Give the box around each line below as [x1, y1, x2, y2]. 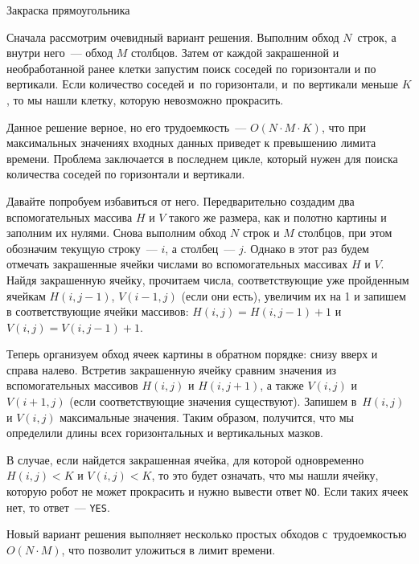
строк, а [357, 28, 396, 45]
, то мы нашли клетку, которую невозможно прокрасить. [6, 91, 284, 108]
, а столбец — [165, 239, 236, 256]
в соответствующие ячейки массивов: [6, 303, 189, 320]
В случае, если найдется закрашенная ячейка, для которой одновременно [6, 451, 364, 468]
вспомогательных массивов [6, 377, 138, 394]
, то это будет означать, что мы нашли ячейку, [151, 467, 379, 484]
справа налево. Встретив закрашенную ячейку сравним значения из [6, 361, 337, 378]
